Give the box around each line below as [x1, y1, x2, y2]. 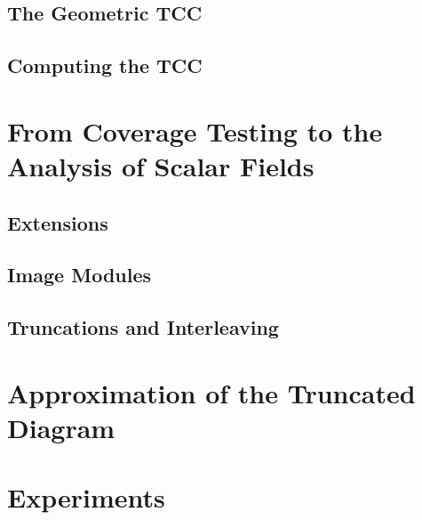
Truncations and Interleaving [7, 313, 279, 341]
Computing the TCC [7, 52, 203, 79]
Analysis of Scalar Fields [7, 147, 315, 183]
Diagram [7, 409, 115, 445]
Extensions [7, 208, 108, 236]
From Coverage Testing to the [7, 112, 383, 149]
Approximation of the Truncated [7, 374, 416, 410]
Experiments [7, 479, 165, 516]
